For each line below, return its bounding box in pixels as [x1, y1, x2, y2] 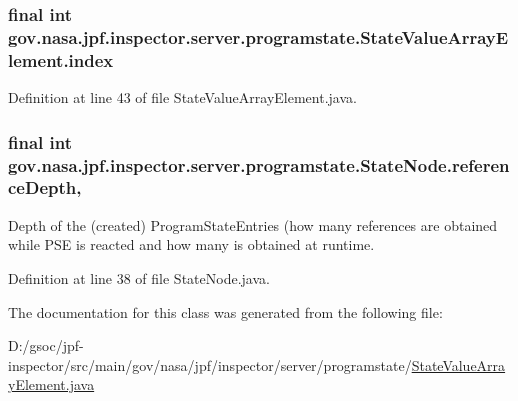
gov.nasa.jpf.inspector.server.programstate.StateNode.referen [8, 152, 510, 177]
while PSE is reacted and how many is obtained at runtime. [8, 234, 375, 255]
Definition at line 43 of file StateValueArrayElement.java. [8, 87, 357, 108]
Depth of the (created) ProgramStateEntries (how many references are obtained [8, 214, 498, 235]
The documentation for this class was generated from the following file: [8, 301, 443, 322]
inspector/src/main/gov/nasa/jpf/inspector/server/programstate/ [8, 354, 412, 375]
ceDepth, [8, 175, 82, 200]
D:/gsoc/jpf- [8, 335, 84, 356]
